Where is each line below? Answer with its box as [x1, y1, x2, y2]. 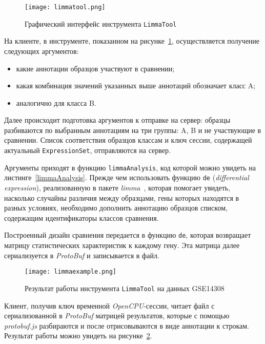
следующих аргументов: [4, 45, 79, 56]
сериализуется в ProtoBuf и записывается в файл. [4, 250, 159, 260]
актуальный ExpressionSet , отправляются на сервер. [4, 145, 171, 156]
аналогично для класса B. [16, 97, 96, 108]
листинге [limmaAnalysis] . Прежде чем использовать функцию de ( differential [4, 172, 249, 183]
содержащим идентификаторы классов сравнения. [4, 212, 159, 223]
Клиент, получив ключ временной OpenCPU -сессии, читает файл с [4, 300, 215, 311]
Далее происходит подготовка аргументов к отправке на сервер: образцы [4, 114, 231, 125]
